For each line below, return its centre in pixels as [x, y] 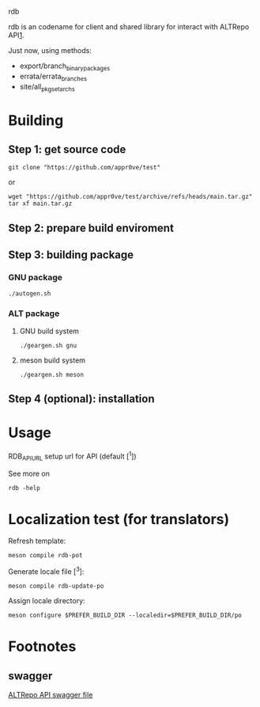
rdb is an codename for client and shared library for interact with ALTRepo [129, 27]
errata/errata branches [53, 77]
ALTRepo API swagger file [51, 695]
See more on [29, 473]
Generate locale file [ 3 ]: [46, 571]
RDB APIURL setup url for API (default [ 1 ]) [72, 456]
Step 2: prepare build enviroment [91, 228]
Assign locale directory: [47, 601]
